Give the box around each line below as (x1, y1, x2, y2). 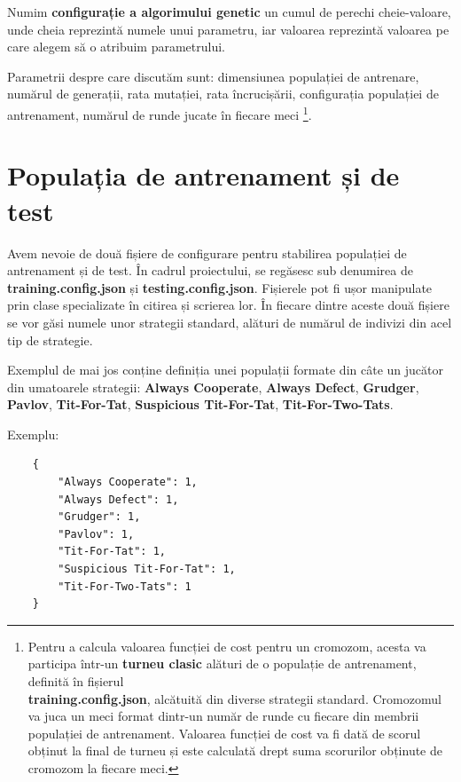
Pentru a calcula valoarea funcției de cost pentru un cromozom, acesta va (27, 636, 426, 655)
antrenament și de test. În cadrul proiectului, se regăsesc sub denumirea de (7, 261, 413, 280)
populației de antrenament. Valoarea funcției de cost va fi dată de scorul (27, 723, 421, 742)
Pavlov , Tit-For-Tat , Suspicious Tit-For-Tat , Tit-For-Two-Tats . (7, 395, 394, 414)
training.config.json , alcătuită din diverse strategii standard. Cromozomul (27, 689, 441, 707)
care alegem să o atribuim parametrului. (7, 37, 226, 56)
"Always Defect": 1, (58, 493, 179, 506)
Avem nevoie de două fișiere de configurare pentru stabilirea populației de (7, 243, 407, 262)
